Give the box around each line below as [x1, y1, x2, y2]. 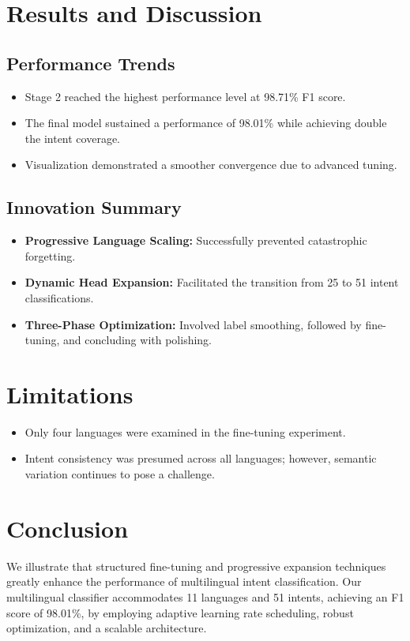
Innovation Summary [6, 195, 182, 219]
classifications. [24, 289, 94, 306]
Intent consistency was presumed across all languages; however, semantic [24, 450, 377, 467]
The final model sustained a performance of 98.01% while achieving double [24, 114, 387, 131]
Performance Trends [6, 51, 175, 75]
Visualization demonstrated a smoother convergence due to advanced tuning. [24, 156, 397, 173]
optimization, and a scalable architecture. [6, 620, 207, 636]
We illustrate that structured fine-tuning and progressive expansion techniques [6, 557, 386, 574]
